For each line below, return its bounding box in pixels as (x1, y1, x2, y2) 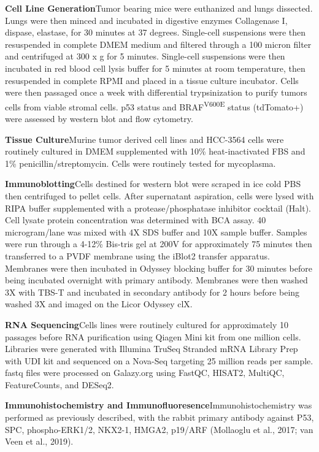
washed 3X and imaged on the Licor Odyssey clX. (5, 297, 193, 310)
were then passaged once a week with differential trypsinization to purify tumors (5, 86, 307, 99)
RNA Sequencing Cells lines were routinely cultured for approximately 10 (5, 318, 288, 331)
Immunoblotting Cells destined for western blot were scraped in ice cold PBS (5, 177, 301, 190)
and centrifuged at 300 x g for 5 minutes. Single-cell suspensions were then (5, 50, 285, 63)
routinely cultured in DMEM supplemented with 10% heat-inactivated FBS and (5, 145, 306, 158)
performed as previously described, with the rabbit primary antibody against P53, (5, 411, 314, 424)
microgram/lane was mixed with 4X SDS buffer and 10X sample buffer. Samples (5, 225, 307, 238)
